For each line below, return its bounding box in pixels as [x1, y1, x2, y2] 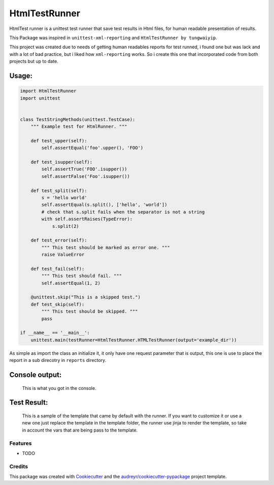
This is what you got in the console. [22, 385, 96, 391]
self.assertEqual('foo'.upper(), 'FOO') [41, 145, 144, 151]
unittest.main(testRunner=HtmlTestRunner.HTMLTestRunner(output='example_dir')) [30, 337, 237, 343]
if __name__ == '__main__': [20, 330, 90, 336]
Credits [9, 463, 28, 470]
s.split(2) [52, 223, 80, 229]
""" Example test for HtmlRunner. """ [30, 124, 127, 130]
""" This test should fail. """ [41, 273, 122, 279]
